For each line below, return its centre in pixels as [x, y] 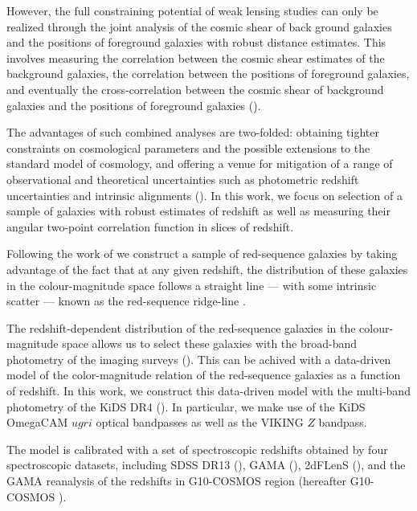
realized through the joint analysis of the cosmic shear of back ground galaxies [199, 26]
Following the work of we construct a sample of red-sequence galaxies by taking [202, 253]
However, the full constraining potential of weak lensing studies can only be [192, 10]
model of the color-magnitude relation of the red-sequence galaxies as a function [204, 375]
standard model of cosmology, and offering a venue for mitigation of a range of [200, 164]
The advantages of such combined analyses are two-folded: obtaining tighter [193, 132]
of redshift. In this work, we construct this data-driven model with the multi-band [208, 391]
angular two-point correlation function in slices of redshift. [150, 226]
